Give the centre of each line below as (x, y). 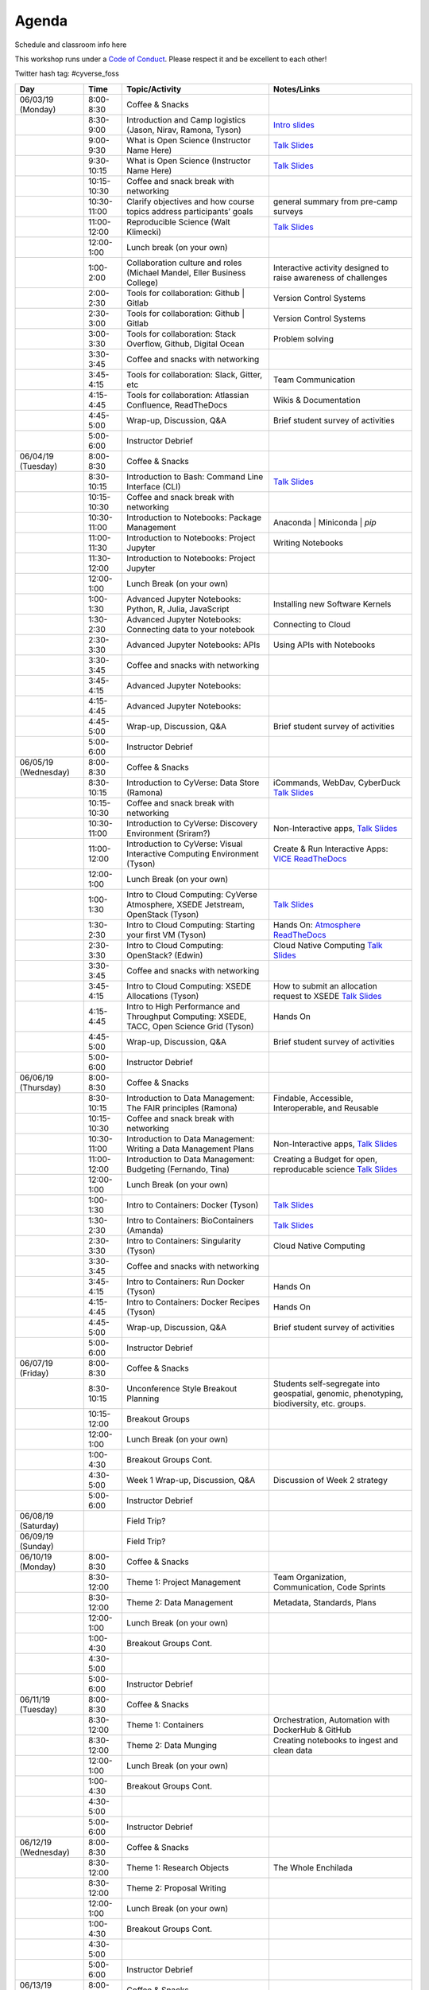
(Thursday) (40, 1087)
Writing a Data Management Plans (190, 1149)
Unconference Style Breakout (182, 1388)
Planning (143, 1399)
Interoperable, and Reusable (326, 1108)
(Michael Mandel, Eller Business (186, 272)
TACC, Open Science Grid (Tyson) (190, 1026)
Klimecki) (144, 232)
